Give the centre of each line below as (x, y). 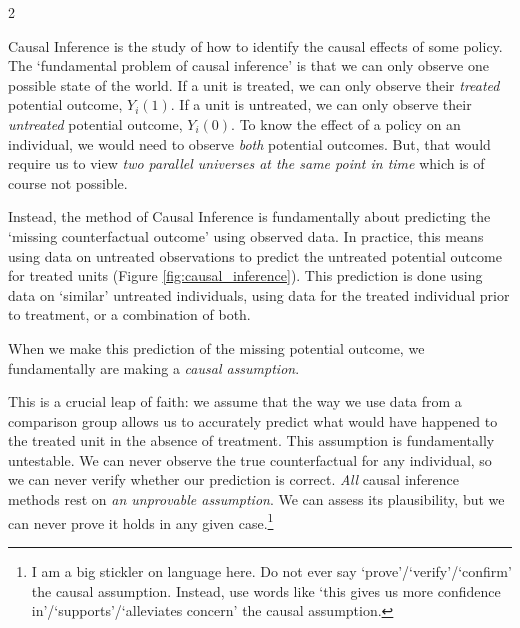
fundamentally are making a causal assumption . (154, 367)
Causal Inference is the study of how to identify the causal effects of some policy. (255, 45)
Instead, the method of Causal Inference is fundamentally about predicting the (249, 216)
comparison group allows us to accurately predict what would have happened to (253, 420)
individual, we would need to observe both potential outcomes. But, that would (249, 143)
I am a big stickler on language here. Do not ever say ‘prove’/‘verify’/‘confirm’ (271, 570)
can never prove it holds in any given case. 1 (141, 521)
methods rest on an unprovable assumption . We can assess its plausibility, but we (256, 499)
